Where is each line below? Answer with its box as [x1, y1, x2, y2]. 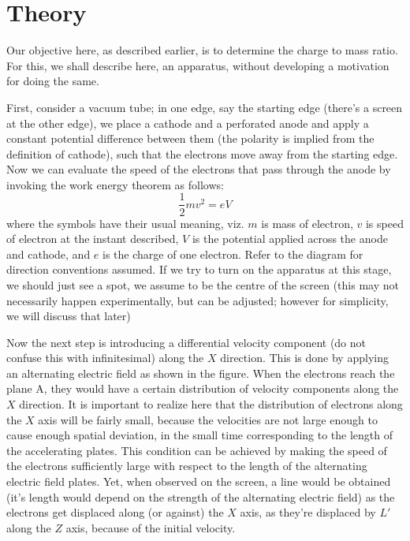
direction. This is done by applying [220, 349, 389, 366]
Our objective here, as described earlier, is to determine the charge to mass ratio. [6, 42, 398, 58]
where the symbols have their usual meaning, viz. [6, 215, 244, 231]
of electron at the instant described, [6, 230, 179, 247]
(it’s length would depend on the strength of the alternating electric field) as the [6, 488, 395, 505]
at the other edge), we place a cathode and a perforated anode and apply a [6, 114, 369, 131]
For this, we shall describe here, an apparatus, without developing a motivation [6, 57, 389, 73]
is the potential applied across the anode [192, 230, 388, 247]
